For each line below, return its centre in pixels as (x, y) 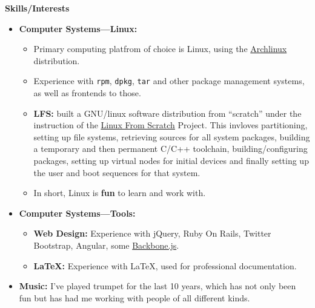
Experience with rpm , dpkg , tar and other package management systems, (169, 81)
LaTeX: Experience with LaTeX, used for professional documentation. (165, 265)
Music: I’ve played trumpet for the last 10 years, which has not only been (157, 286)
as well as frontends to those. (87, 93)
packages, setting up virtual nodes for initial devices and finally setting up (171, 160)
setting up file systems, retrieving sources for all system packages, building (172, 136)
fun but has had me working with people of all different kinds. (134, 297)
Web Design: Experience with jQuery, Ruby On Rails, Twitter (152, 233)
